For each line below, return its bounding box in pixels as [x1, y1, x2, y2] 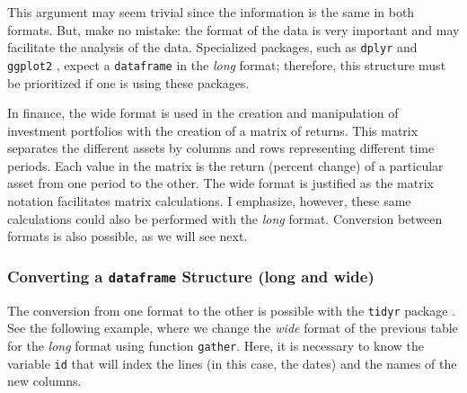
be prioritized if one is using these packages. [7, 73, 250, 92]
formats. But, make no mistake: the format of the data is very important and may [7, 20, 460, 39]
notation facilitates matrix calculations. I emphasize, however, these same [7, 192, 411, 210]
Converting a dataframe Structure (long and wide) [7, 264, 374, 287]
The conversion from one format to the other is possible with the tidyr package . [7, 300, 456, 319]
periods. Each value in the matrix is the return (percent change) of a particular [7, 156, 444, 174]
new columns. [7, 371, 82, 390]
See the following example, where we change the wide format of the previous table [7, 318, 458, 337]
